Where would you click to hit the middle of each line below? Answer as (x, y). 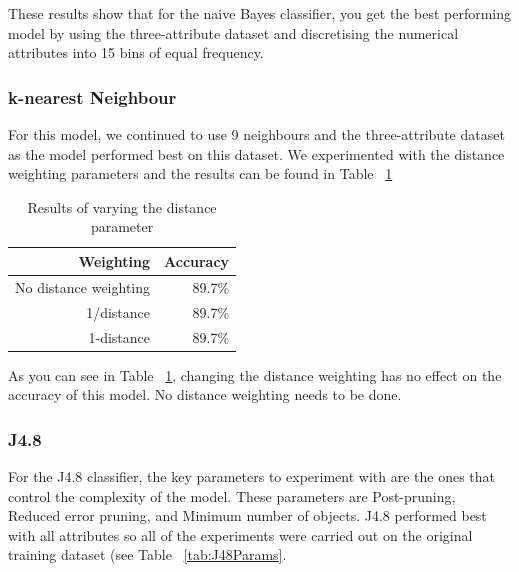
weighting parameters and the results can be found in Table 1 (200, 173)
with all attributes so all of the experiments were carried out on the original (240, 534)
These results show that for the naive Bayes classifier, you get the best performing (260, 13)
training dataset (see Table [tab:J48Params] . (147, 554)
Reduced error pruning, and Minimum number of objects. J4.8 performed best (247, 515)
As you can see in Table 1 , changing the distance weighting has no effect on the (255, 374)
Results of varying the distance (122, 206)
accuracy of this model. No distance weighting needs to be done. (205, 394)
